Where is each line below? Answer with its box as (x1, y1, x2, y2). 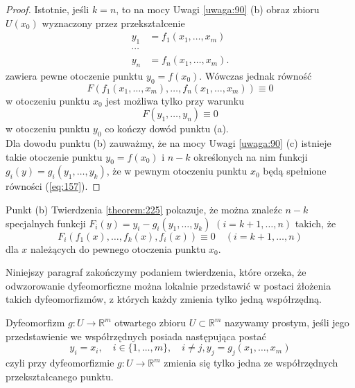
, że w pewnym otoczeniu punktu (106, 164, 248, 178)
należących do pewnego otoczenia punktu (31, 241, 206, 256)
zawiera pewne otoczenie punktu (6, 68, 144, 82)
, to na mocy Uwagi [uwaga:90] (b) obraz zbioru (116, 2, 320, 16)
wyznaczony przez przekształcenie (42, 15, 185, 30)
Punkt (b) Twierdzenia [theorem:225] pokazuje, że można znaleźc (6, 202, 282, 217)
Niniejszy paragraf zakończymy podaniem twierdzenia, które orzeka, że (6, 265, 306, 279)
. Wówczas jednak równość (199, 68, 312, 82)
